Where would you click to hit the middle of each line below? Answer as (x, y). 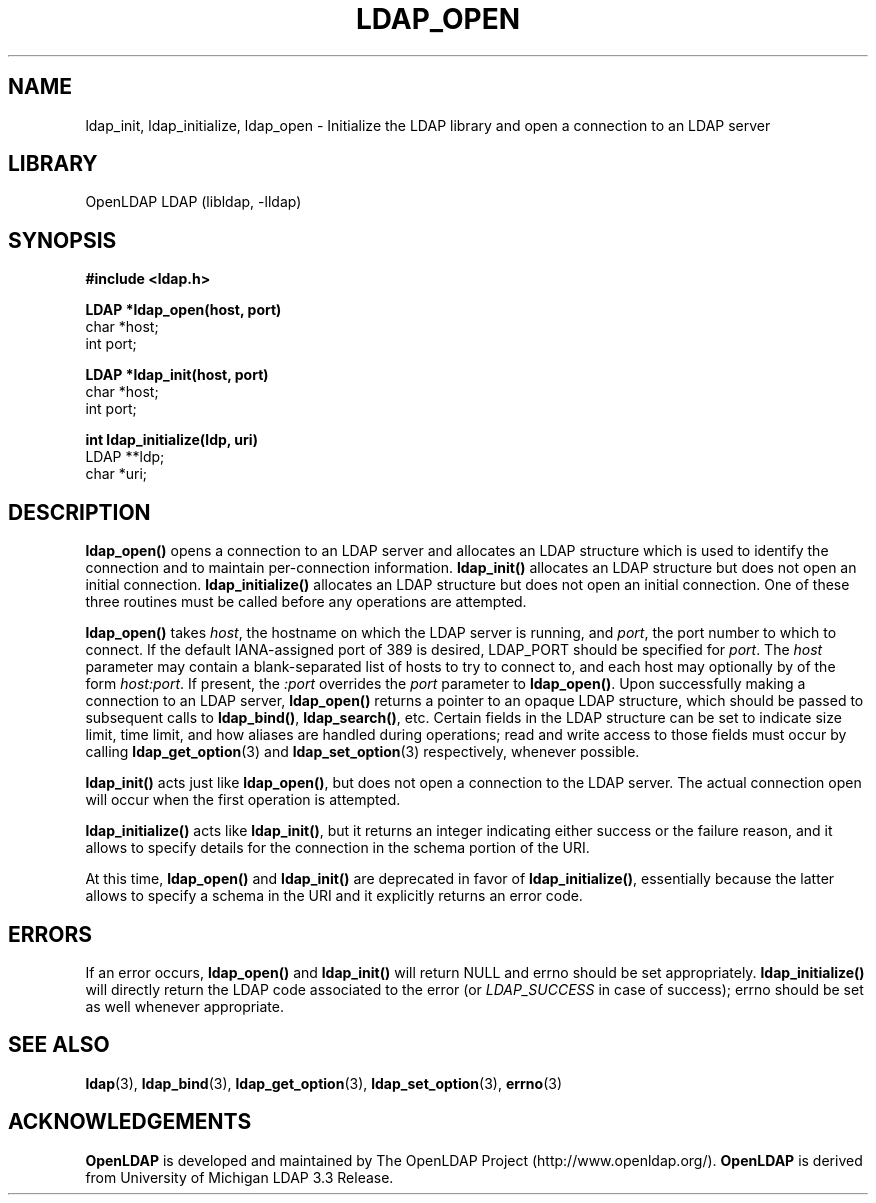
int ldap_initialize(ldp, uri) (171, 440)
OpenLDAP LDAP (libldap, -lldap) (193, 202)
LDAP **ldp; (125, 457)
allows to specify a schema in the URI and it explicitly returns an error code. (334, 896)
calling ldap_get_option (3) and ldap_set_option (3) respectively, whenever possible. (362, 752)
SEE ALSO (59, 1045)
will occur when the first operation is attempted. (243, 800)
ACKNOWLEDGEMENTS (130, 1122)
